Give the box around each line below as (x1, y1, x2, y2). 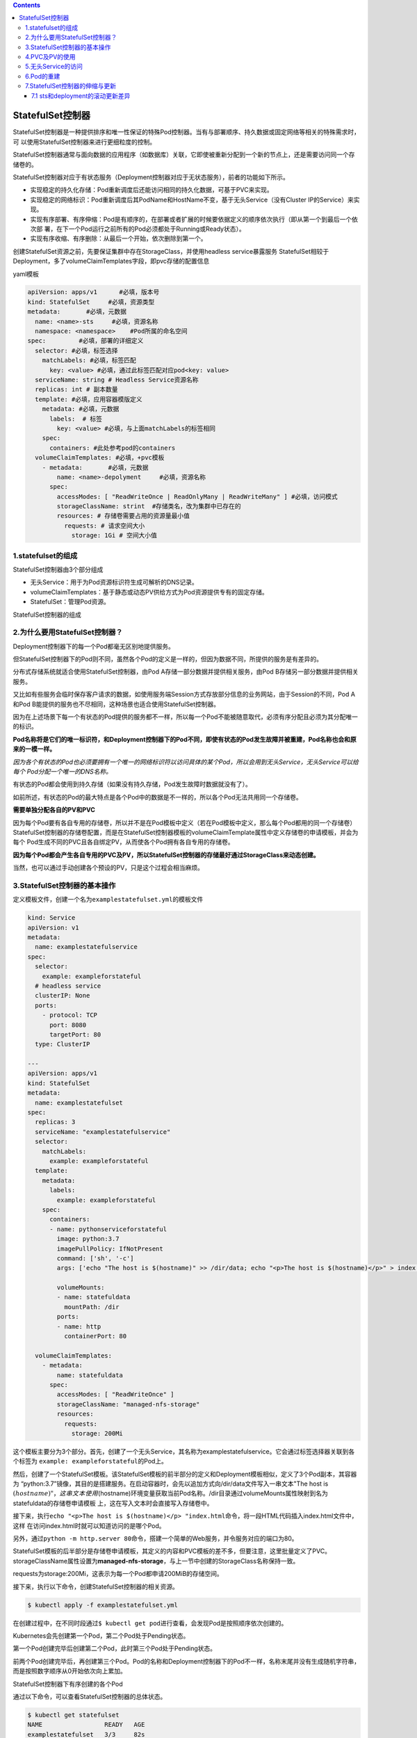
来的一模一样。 (13, 745, 56, 754)
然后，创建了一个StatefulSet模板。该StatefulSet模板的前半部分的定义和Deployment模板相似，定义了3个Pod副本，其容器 (13, 1470, 357, 1478)
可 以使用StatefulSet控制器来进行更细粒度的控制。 (13, 138, 156, 146)
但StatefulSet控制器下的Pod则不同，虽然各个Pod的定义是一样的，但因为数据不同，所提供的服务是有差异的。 (13, 655, 323, 663)
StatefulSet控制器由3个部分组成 (13, 565, 104, 574)
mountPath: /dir (63, 1303, 120, 1310)
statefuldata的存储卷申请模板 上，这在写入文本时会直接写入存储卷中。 (13, 1499, 213, 1507)
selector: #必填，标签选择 (35, 346, 118, 355)
